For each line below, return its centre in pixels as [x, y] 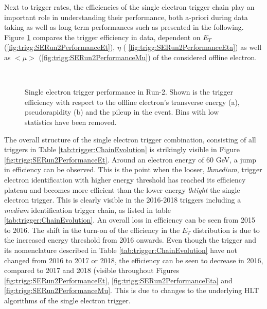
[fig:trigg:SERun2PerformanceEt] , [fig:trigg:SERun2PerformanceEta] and [118, 280]
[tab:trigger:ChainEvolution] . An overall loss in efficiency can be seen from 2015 [130, 220]
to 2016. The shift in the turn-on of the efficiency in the [92, 230]
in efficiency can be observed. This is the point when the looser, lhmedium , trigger [133, 169]
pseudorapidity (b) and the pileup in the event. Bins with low [122, 112]
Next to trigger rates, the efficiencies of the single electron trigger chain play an [129, 7]
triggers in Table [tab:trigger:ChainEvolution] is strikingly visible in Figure [122, 149]
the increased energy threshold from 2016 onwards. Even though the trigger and [130, 240]
